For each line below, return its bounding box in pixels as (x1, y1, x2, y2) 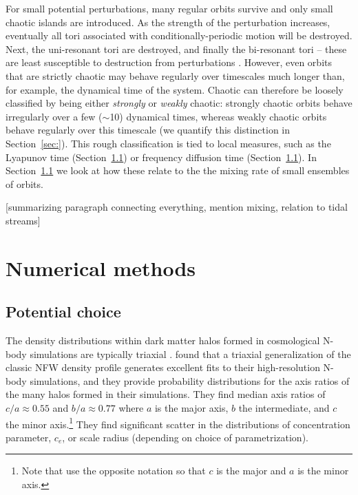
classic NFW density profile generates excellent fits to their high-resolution (6, 360, 320, 375)
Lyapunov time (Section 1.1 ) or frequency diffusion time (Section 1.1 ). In (6, 149, 317, 164)
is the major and (216, 463, 286, 478)
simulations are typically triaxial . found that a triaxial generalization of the (30, 346, 351, 361)
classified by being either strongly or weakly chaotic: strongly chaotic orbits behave (6, 96, 352, 110)
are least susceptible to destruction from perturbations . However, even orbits (6, 55, 332, 70)
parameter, (6, 430, 52, 444)
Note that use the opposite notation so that (21, 463, 206, 478)
